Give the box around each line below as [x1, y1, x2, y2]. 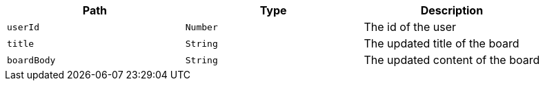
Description [420, 3, 484, 17]
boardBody [7, 54, 56, 65]
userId [7, 21, 39, 32]
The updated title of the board [364, 36, 519, 50]
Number [185, 21, 218, 32]
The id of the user [364, 20, 457, 34]
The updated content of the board [364, 53, 540, 67]
